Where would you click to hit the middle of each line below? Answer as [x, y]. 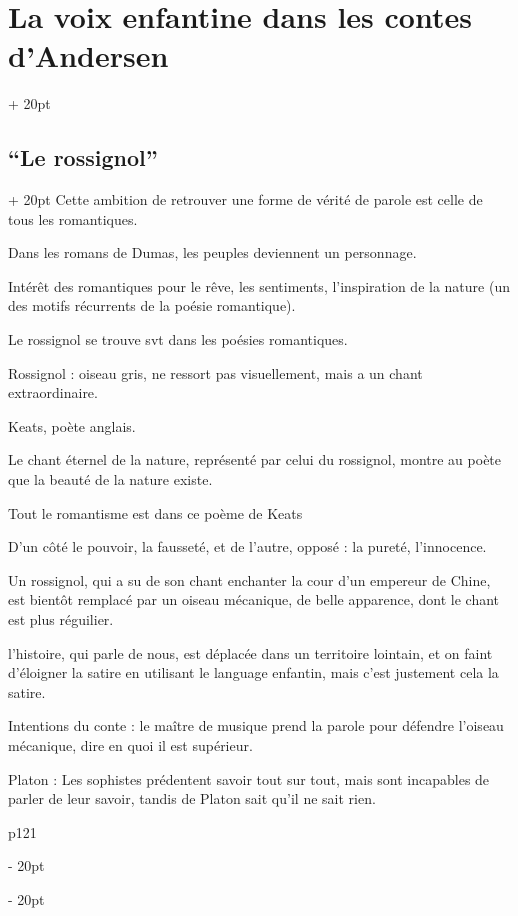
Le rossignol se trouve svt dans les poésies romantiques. [178, 339]
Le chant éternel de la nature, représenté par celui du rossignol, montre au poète [255, 459]
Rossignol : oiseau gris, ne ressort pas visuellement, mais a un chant [215, 372]
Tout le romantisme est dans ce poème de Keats [155, 512]
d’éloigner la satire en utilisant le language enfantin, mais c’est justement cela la [253, 672]
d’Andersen [88, 55]
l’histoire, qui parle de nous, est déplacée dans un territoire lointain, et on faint [250, 652]
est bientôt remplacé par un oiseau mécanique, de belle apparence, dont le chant [254, 599]
